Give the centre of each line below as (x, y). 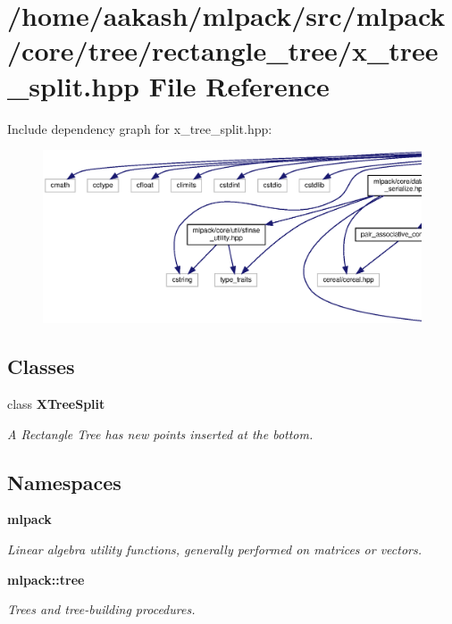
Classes (41, 366)
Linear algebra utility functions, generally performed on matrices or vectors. (215, 549)
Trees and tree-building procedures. (101, 609)
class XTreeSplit (56, 404)
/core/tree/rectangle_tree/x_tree (223, 50)
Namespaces (64, 482)
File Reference (239, 85)
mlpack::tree (46, 579)
